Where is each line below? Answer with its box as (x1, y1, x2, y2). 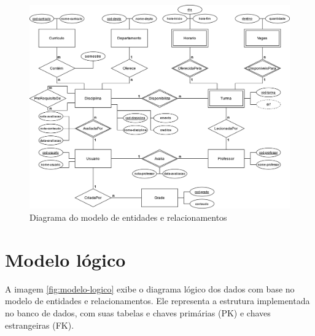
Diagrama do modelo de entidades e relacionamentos (29, 211, 227, 224)
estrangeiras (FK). (5, 318, 74, 331)
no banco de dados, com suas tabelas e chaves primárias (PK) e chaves (5, 306, 271, 319)
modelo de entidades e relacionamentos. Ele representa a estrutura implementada (5, 294, 310, 307)
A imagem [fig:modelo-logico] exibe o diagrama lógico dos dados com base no (5, 282, 295, 295)
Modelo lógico (5, 246, 126, 272)
